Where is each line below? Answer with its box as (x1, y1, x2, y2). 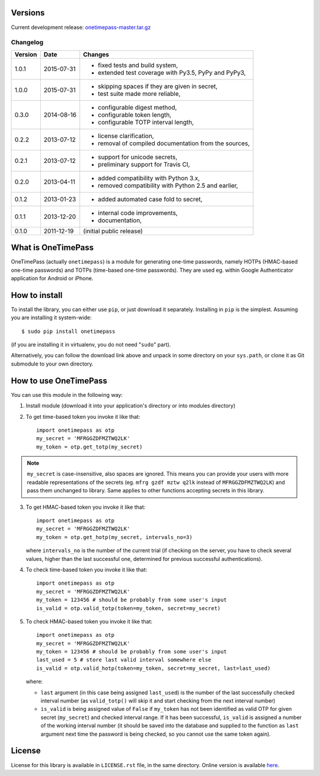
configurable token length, (98, 110, 172, 118)
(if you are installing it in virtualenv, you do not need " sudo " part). (11, 341, 171, 348)
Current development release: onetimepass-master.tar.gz (11, 24, 151, 31)
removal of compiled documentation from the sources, (98, 139, 250, 147)
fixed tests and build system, (98, 61, 178, 69)
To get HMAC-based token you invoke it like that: (25, 504, 146, 511)
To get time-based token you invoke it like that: (25, 413, 140, 420)
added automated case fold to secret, (98, 195, 203, 203)
